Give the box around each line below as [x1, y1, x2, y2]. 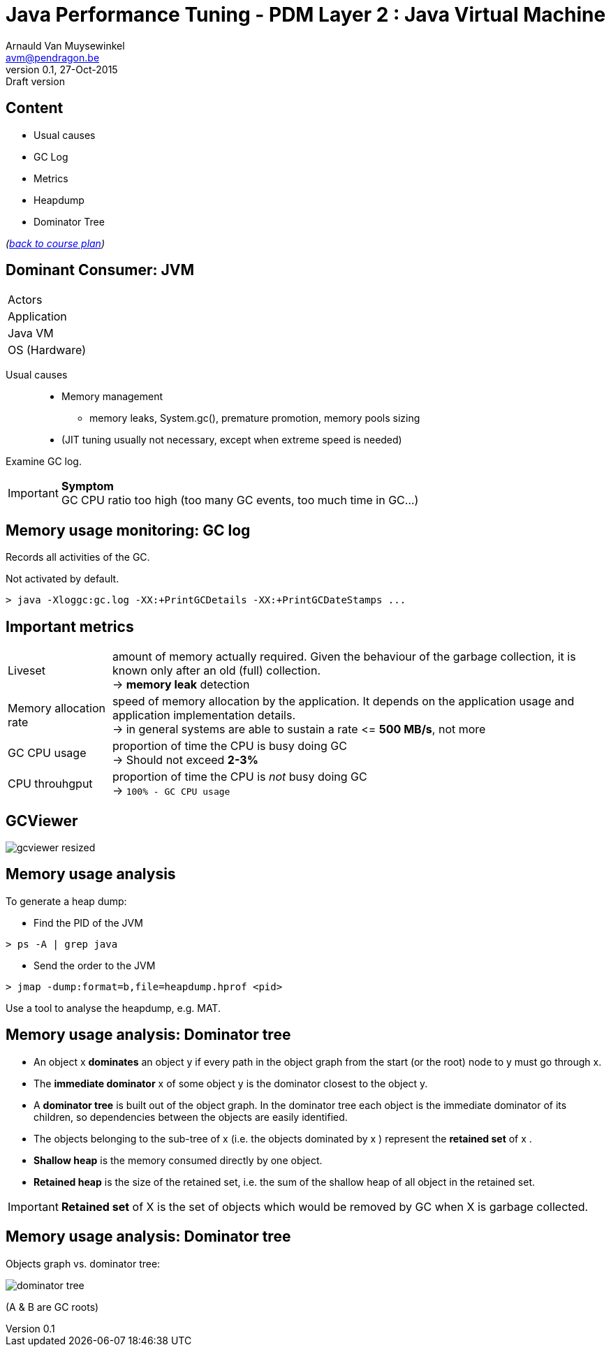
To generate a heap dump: [6, 895, 127, 907]
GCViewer [6, 811, 78, 830]
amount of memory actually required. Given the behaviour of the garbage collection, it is [112, 649, 576, 664]
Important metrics [6, 617, 134, 635]
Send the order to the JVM [34, 959, 156, 971]
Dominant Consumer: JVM [6, 261, 194, 279]
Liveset [8, 663, 45, 678]
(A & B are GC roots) [6, 1300, 99, 1313]
